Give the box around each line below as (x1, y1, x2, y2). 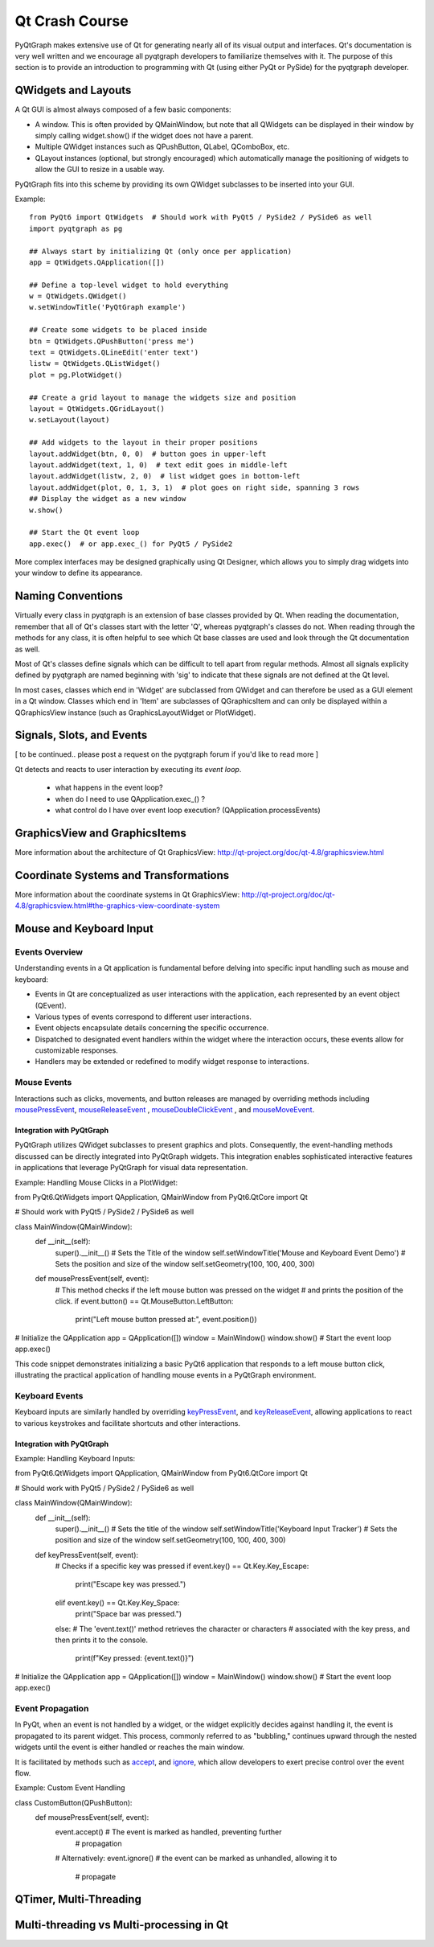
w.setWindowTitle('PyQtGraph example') (29, 302, 186, 312)
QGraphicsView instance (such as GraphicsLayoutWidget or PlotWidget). (14, 708, 256, 717)
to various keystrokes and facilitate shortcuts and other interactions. (14, 1418, 241, 1427)
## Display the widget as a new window (29, 495, 186, 503)
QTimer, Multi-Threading (14, 1892, 142, 1906)
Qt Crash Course (14, 12, 129, 30)
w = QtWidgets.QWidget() (29, 292, 127, 301)
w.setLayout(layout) (29, 415, 110, 425)
